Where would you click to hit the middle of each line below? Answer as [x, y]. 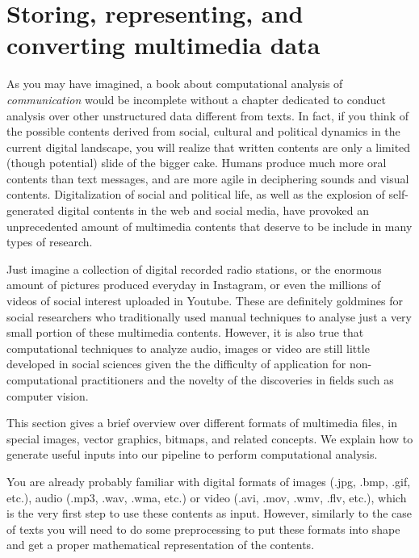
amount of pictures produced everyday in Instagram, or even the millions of [194, 285]
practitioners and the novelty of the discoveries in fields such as [237, 380]
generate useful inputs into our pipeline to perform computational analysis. [192, 454]
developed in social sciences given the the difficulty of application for [176, 364]
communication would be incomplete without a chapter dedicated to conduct [196, 99]
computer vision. [48, 395]
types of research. [50, 242]
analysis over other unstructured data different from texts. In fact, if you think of [207, 115]
